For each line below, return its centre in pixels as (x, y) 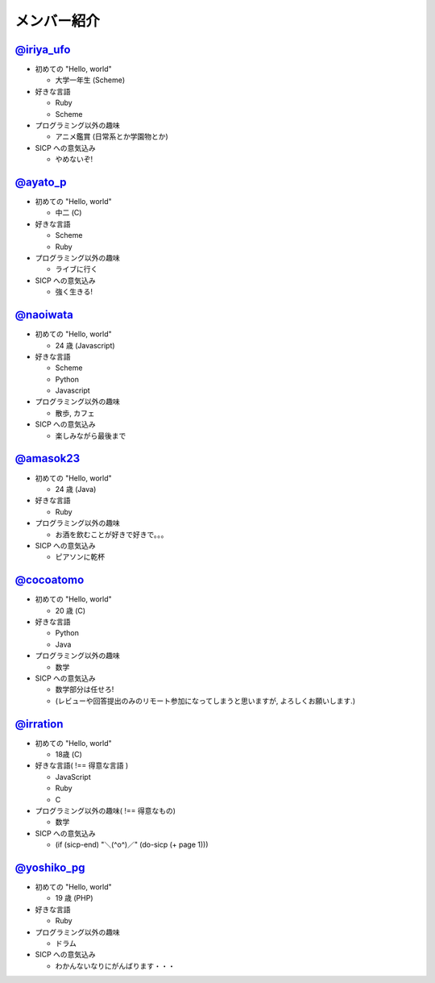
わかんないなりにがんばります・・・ (115, 966)
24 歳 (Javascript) (85, 345)
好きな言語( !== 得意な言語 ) (82, 765)
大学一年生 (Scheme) (90, 80)
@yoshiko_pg (50, 867)
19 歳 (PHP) (74, 898)
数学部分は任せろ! (85, 689)
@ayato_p (41, 182)
